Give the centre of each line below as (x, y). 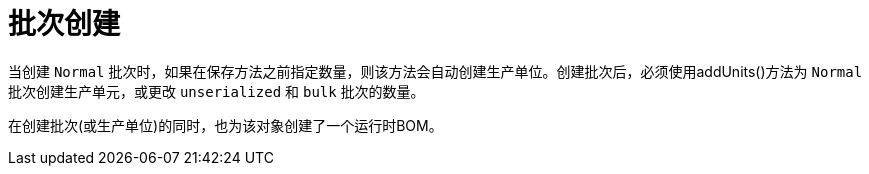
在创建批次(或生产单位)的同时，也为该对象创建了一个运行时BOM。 (225, 125)
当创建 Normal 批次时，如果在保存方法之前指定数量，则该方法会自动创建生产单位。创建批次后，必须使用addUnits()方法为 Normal (435, 71)
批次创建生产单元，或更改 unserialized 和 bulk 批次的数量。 (216, 91)
